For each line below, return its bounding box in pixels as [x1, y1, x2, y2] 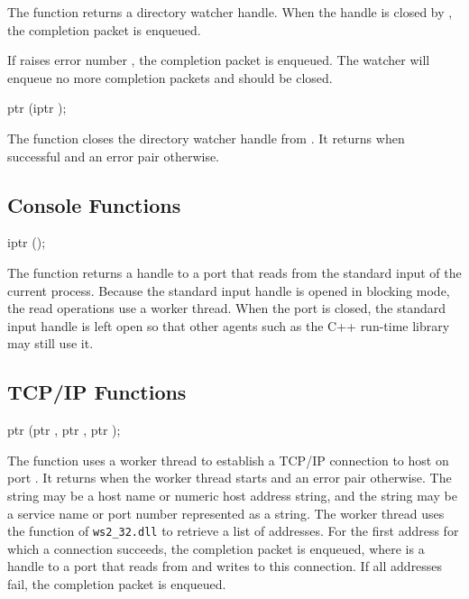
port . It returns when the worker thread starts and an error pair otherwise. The [7, 468, 452, 487]
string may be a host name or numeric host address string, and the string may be [7, 485, 457, 504]
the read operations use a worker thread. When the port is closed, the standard [7, 299, 446, 318]
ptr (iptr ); [7, 98, 67, 117]
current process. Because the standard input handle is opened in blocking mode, [7, 281, 450, 299]
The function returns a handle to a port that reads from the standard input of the [7, 263, 462, 281]
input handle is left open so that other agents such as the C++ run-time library [7, 316, 450, 335]
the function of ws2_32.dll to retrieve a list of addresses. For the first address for [7, 521, 459, 540]
